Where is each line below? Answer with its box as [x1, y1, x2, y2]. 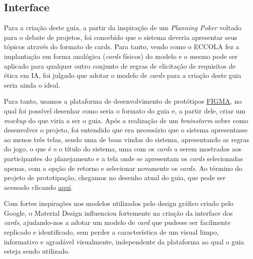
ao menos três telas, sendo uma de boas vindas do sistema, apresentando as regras [4, 134, 249, 144]
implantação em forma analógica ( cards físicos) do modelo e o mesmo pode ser [4, 51, 238, 61]
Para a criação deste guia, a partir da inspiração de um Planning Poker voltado [4, 22, 242, 33]
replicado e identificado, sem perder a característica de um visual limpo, [4, 227, 219, 237]
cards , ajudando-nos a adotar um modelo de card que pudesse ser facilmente [4, 217, 231, 227]
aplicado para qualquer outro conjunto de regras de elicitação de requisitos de [4, 60, 236, 71]
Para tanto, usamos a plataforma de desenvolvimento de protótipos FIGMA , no [4, 96, 242, 106]
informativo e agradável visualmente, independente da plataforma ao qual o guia [4, 236, 244, 246]
